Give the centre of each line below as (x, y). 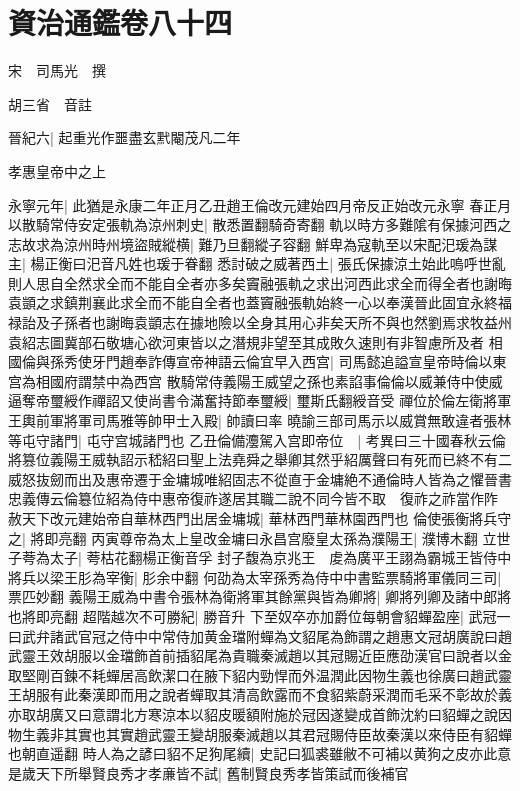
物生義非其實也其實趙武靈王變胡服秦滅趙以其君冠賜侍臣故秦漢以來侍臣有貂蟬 (260, 733)
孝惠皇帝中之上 (57, 170)
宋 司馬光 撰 (57, 70)
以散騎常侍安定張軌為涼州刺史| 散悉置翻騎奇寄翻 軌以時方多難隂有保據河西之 (260, 224)
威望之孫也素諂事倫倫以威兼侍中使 (376, 380)
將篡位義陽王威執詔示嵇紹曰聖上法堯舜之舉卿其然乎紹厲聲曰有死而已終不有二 (260, 459)
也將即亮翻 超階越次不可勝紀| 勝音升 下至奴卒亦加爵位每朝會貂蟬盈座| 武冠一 (259, 615)
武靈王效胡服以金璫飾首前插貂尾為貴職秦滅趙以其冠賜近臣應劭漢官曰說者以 (253, 655)
